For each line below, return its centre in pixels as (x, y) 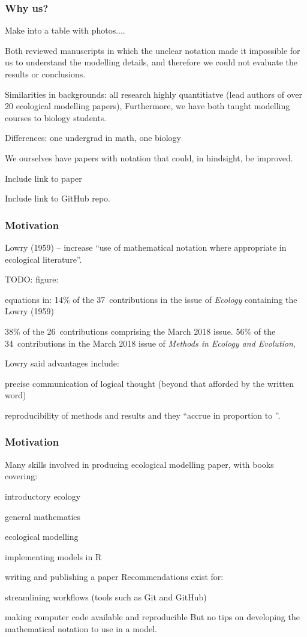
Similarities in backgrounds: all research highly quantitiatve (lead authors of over (154, 94)
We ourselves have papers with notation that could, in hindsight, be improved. (149, 157)
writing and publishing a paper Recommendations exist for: (114, 577)
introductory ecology (43, 496)
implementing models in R (53, 556)
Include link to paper (43, 178)
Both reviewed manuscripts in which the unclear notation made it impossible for (153, 50)
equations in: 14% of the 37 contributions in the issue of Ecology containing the (151, 299)
